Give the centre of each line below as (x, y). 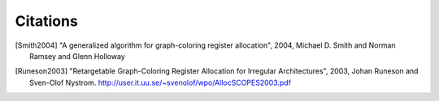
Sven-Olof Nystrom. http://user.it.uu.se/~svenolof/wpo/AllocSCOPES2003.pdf (161, 82)
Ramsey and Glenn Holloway (77, 56)
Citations (47, 21)
